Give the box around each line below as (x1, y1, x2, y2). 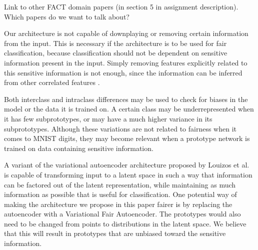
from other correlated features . (4, 77, 100, 87)
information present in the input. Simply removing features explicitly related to (4, 57, 247, 67)
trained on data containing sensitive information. (4, 142, 153, 153)
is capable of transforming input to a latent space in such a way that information (4, 169, 252, 179)
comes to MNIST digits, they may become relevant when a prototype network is (4, 133, 250, 143)
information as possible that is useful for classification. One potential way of (4, 189, 237, 199)
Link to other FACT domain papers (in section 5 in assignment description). (4, 1, 238, 11)
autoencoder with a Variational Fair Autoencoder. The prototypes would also (4, 208, 241, 219)
